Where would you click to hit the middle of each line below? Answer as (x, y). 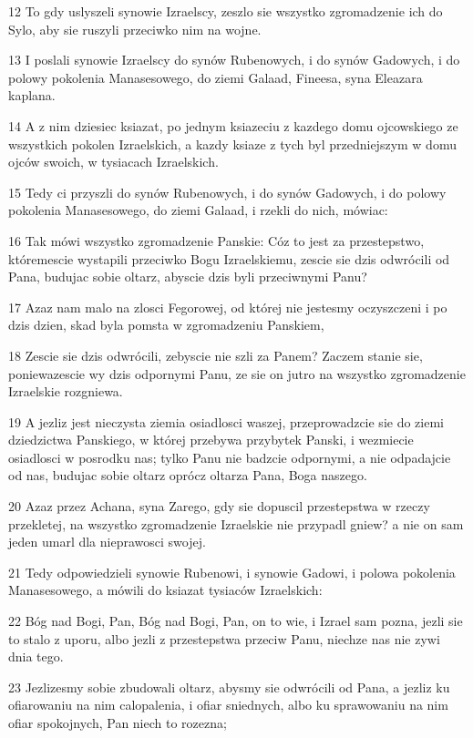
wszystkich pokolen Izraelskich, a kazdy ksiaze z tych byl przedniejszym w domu (232, 143)
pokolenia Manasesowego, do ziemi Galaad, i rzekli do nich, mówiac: (198, 210)
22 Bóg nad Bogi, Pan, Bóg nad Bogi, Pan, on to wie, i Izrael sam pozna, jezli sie (236, 621)
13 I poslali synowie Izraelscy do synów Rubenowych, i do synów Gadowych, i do (234, 60)
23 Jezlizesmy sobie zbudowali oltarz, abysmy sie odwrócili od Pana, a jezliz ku (229, 687)
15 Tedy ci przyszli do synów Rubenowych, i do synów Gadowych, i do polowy (227, 192)
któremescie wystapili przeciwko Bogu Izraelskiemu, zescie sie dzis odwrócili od (229, 258)
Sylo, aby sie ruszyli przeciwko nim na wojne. (135, 29)
